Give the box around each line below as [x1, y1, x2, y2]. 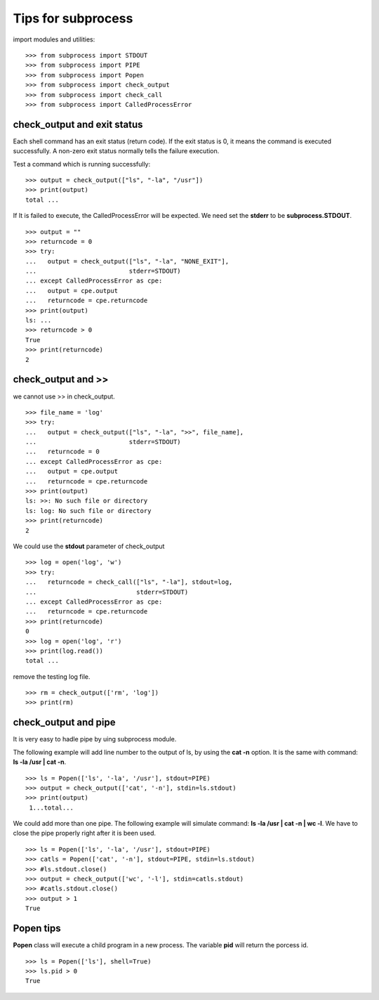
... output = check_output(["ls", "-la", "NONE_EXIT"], [25, 257, 230, 265]
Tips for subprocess [13, 11, 133, 26]
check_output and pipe [13, 717, 116, 729]
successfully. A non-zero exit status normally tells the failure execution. [13, 147, 220, 155]
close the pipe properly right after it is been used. [13, 829, 157, 838]
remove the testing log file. [13, 672, 91, 681]
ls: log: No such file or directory [25, 507, 152, 514]
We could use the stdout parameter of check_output [13, 542, 165, 550]
